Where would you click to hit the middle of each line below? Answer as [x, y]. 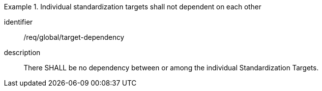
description [22, 52]
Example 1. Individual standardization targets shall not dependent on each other [133, 7]
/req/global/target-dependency [74, 37]
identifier [18, 22]
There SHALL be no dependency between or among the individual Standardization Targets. [171, 68]
